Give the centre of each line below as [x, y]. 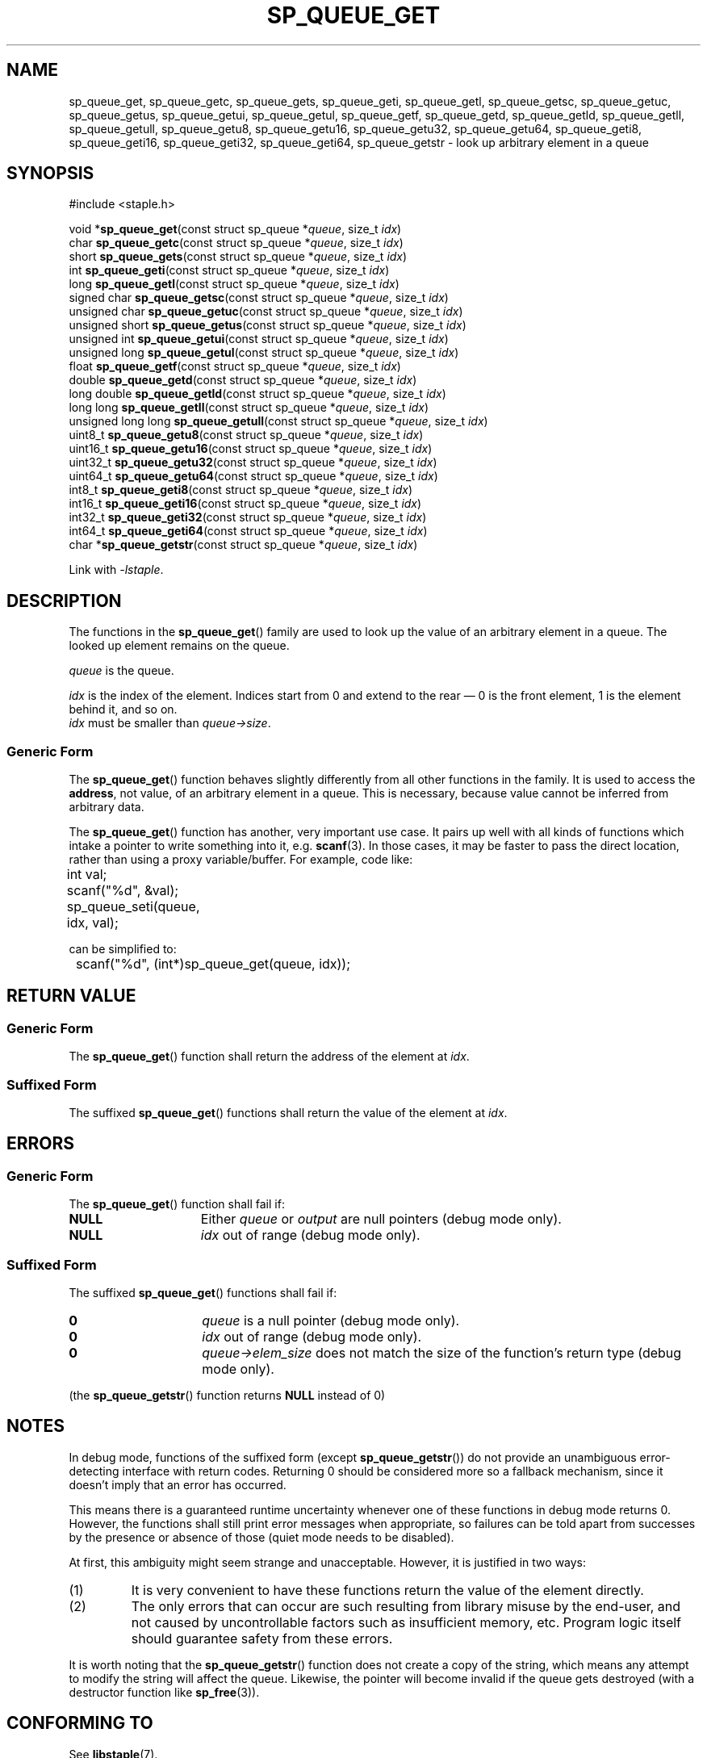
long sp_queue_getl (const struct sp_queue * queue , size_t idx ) [234, 284]
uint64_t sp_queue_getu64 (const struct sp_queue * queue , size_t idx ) [253, 476]
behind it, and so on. [123, 709]
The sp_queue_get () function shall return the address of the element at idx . [269, 1057]
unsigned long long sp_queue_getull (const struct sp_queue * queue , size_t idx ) [278, 421]
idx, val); [92, 923]
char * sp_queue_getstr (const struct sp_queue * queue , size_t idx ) [243, 545]
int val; [87, 875]
